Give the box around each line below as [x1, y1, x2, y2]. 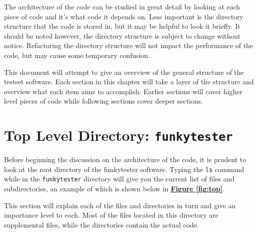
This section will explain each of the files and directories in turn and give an [4, 200, 236, 210]
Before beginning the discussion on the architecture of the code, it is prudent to [4, 154, 246, 165]
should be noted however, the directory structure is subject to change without [4, 30, 241, 41]
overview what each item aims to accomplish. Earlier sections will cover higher [4, 86, 243, 96]
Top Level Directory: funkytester [4, 125, 233, 145]
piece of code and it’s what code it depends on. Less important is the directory [4, 11, 244, 21]
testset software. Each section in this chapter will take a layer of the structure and [4, 76, 254, 87]
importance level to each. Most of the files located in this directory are [4, 210, 219, 220]
